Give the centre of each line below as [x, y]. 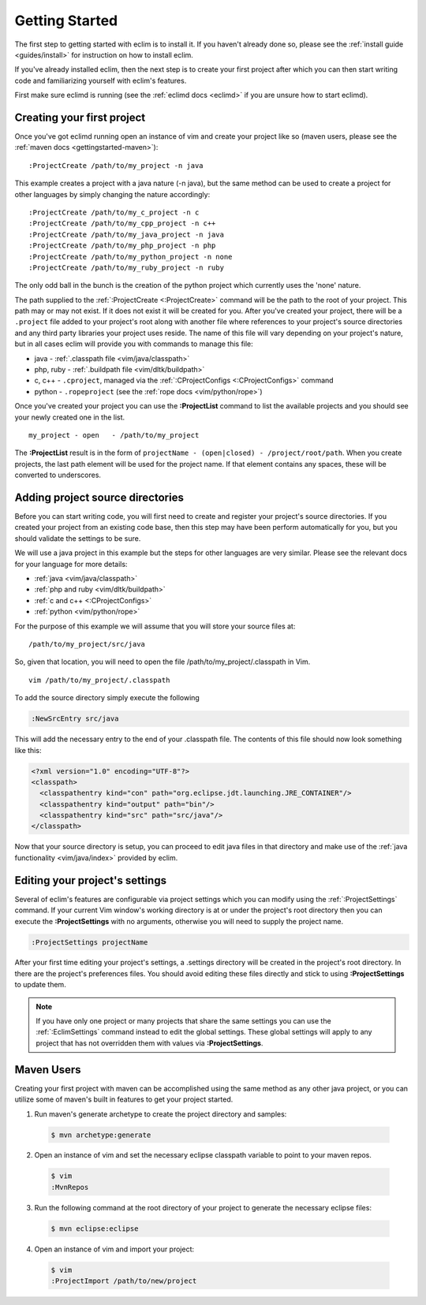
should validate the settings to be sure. [78, 538]
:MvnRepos [70, 1187]
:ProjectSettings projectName [90, 942]
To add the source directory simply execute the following [107, 698]
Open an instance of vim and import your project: [114, 1249]
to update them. [40, 985]
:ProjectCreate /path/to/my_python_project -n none [131, 257]
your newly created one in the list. [70, 417]
